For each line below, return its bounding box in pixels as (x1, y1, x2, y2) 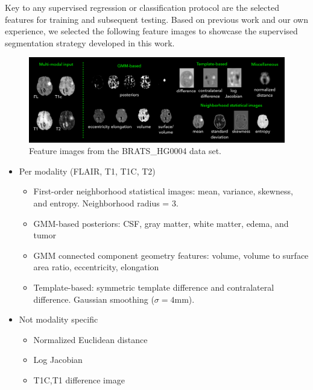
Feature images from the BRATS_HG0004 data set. (29, 144, 222, 157)
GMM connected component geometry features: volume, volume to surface (33, 249, 309, 261)
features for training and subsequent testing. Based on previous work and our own (5, 13, 308, 25)
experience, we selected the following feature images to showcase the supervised (5, 25, 298, 37)
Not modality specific (19, 313, 98, 326)
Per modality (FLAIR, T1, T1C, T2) (19, 164, 156, 177)
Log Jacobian (33, 353, 83, 366)
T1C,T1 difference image (33, 373, 125, 386)
